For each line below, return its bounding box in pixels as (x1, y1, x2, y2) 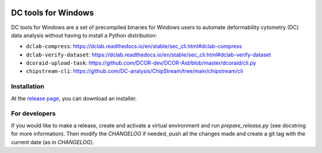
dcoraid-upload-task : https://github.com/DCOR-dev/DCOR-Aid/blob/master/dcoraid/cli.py (26, 59, 256, 66)
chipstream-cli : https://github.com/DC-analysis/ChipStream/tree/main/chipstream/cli (26, 68, 244, 75)
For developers (11, 110, 56, 118)
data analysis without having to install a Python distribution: (11, 31, 157, 39)
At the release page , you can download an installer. (11, 95, 137, 102)
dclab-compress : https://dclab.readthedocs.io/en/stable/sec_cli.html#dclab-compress (26, 43, 242, 50)
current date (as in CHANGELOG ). (11, 138, 95, 145)
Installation (11, 82, 45, 91)
